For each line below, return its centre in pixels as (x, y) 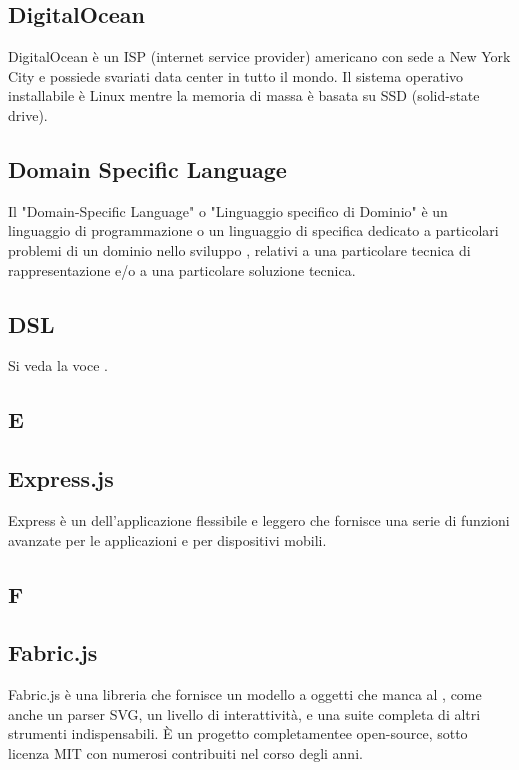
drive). (28, 114)
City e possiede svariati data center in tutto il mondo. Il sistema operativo (236, 75)
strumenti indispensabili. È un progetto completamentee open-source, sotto (238, 733)
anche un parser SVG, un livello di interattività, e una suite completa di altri (244, 713)
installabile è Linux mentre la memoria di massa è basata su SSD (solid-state (244, 95)
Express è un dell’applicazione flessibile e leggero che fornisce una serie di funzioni (259, 519)
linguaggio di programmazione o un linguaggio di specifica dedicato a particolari (253, 230)
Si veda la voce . (58, 365)
